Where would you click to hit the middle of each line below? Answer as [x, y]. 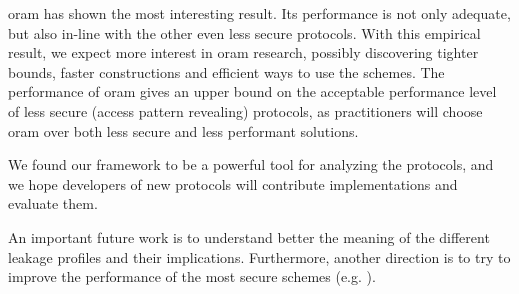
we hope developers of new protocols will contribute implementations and [233, 183]
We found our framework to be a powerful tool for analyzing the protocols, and [251, 164]
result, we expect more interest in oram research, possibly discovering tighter [243, 52]
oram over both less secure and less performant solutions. [183, 130]
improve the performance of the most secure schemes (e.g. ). [192, 276]
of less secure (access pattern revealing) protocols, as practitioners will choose [245, 110]
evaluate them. [53, 203]
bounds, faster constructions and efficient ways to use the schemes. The [226, 71]
